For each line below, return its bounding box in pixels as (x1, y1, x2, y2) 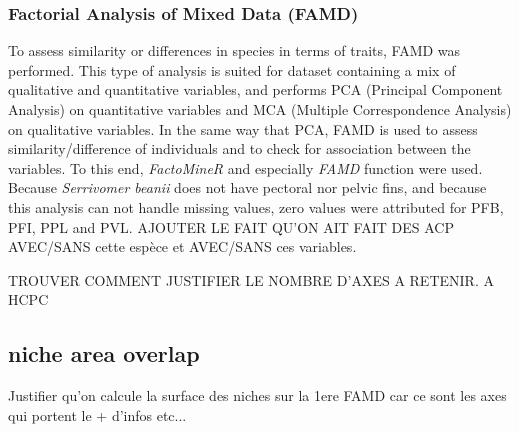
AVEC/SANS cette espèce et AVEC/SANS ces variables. (8, 236, 357, 257)
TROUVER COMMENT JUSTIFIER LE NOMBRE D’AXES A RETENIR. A (8, 269, 494, 290)
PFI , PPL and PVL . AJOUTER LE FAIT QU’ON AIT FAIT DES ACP (8, 216, 454, 237)
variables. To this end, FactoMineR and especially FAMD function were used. (8, 157, 483, 178)
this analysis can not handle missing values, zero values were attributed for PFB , (8, 196, 504, 217)
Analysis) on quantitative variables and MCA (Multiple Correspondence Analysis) (8, 99, 512, 119)
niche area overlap (8, 338, 200, 369)
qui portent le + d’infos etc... (8, 404, 187, 425)
